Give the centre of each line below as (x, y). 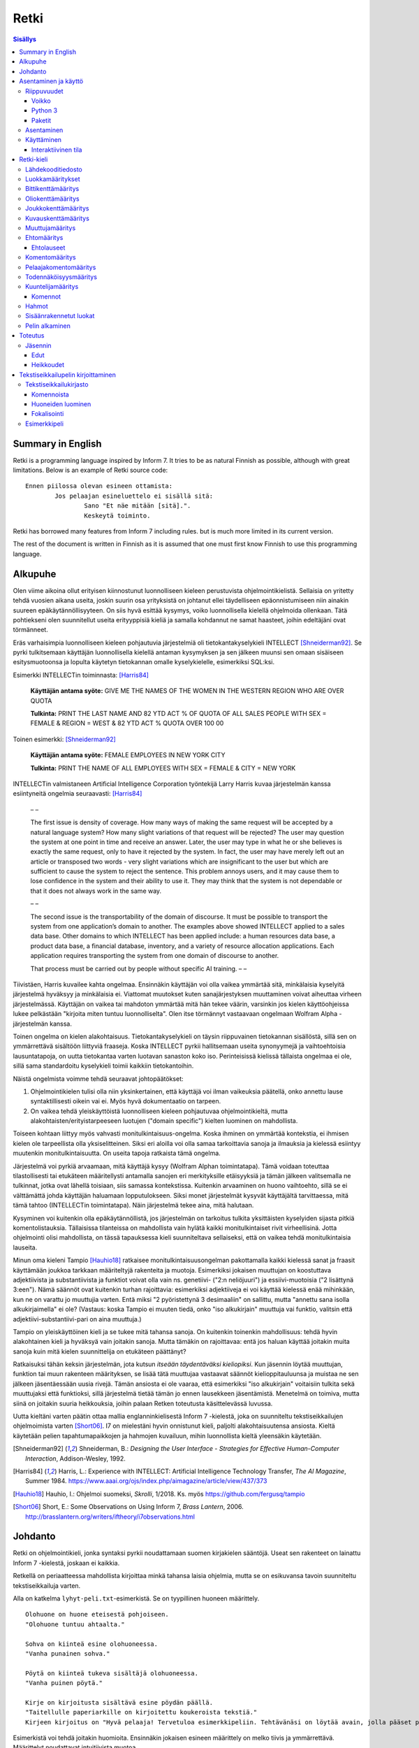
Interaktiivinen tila (57, 150)
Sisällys (24, 39)
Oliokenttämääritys (52, 199)
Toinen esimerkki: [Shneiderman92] (65, 739)
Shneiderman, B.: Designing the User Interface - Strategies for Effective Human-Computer (209, 1449)
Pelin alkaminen (48, 326)
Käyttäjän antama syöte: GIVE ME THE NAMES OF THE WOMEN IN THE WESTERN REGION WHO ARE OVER (187, 691)
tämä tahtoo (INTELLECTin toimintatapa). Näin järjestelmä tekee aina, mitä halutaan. (133, 1205)
